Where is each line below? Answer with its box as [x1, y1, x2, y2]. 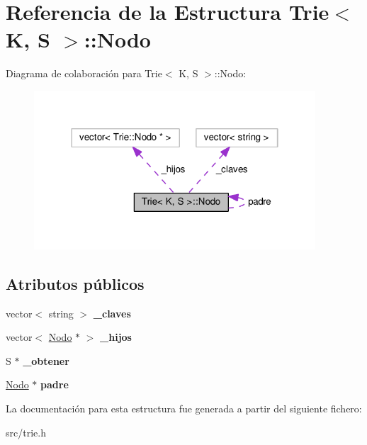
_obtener [23, 353, 69, 368]
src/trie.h [6, 424, 46, 439]
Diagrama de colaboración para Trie [6, 66, 162, 81]
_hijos [100, 329, 132, 344]
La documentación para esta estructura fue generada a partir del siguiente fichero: [6, 401, 362, 415]
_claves [93, 305, 131, 320]
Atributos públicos [6, 272, 145, 294]
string [48, 305, 74, 320]
